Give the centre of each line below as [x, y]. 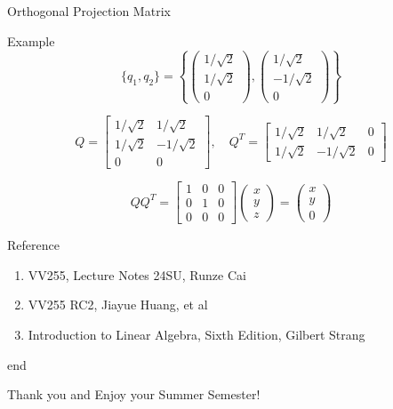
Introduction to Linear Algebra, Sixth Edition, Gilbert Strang [196, 334]
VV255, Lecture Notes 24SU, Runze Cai [137, 274]
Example [31, 40]
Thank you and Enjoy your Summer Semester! [134, 394]
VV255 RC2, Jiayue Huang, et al [118, 305]
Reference [33, 245]
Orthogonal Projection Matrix [89, 11]
